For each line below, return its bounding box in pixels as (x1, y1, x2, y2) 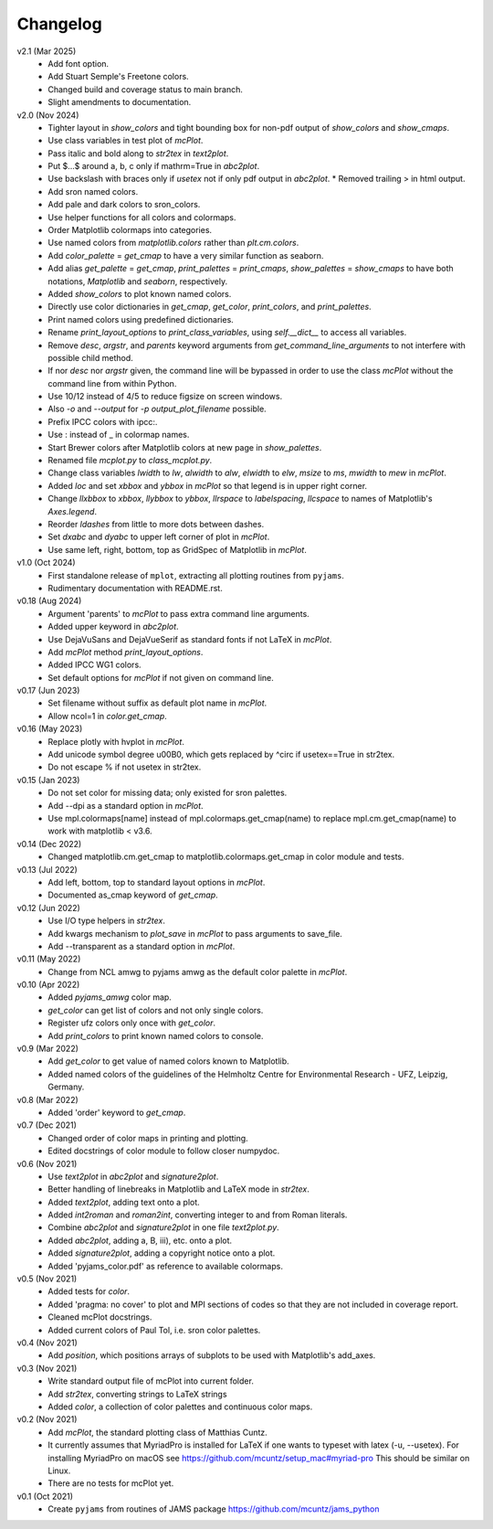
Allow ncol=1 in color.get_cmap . (47, 710, 168, 721)
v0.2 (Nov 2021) (16, 1414, 78, 1425)
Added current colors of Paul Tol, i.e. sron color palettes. (47, 1324, 261, 1335)
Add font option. (47, 58, 110, 69)
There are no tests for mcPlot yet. (47, 1478, 174, 1489)
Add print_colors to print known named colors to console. (47, 1030, 264, 1041)
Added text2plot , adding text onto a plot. (47, 1196, 200, 1207)
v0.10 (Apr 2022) (16, 979, 80, 991)
